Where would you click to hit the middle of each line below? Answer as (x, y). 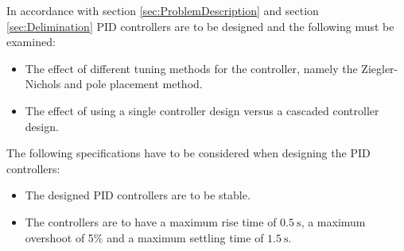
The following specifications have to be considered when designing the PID (188, 153)
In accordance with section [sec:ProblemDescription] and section (163, 10)
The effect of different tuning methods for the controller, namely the (191, 68)
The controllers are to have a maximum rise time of (151, 221)
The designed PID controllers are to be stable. (138, 195)
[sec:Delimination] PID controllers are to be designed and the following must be (200, 26)
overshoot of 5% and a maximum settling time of (144, 237)
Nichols (43, 84)
